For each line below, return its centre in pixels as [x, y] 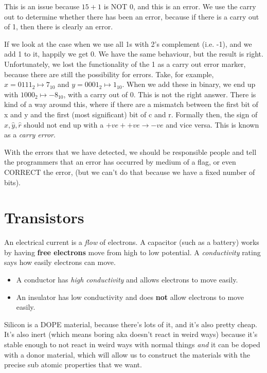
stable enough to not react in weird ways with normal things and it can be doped [132, 344]
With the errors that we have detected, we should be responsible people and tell [130, 152]
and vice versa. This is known [212, 124]
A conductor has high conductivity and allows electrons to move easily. [127, 279]
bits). [12, 182]
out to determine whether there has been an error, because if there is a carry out [132, 16]
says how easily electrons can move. [60, 262]
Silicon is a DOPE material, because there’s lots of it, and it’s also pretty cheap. [131, 324]
